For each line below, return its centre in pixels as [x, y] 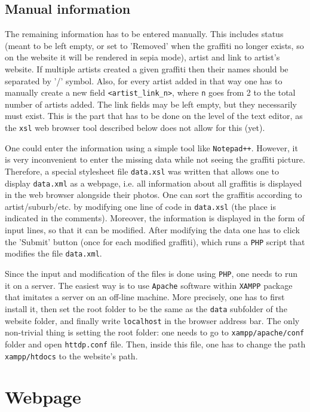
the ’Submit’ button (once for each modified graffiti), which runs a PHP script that [155, 241]
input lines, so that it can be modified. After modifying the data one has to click [152, 230]
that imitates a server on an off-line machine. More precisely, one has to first [145, 297]
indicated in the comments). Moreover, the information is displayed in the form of [155, 218]
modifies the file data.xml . [53, 253]
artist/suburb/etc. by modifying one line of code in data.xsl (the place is [140, 206]
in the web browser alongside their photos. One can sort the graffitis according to [154, 195]
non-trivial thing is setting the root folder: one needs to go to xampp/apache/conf [155, 332]
